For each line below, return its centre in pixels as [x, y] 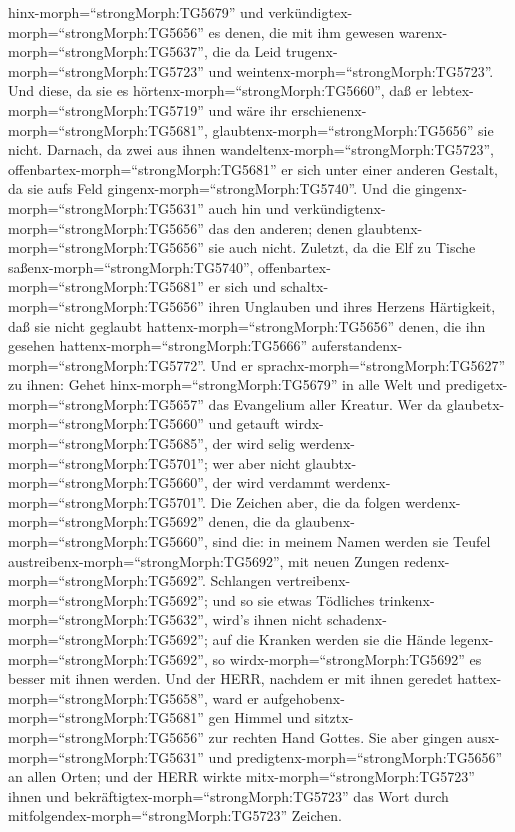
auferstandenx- [357, 345]
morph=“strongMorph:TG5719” [106, 109]
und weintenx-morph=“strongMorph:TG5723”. [351, 70]
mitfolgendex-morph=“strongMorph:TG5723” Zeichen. [175, 815]
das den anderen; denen [280, 227]
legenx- [472, 639]
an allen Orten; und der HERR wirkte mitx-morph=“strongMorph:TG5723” [241, 776]
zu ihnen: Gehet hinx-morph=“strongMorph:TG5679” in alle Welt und [224, 384]
